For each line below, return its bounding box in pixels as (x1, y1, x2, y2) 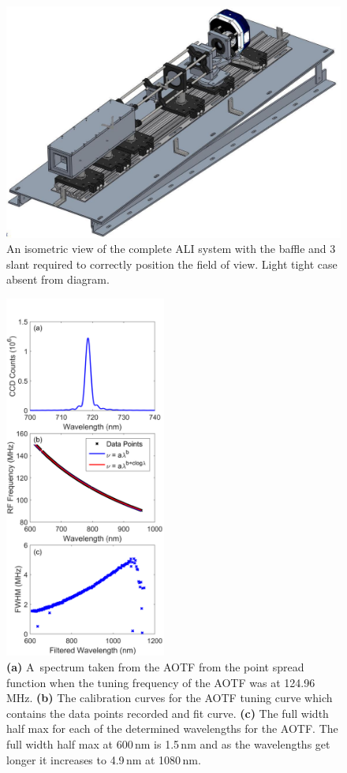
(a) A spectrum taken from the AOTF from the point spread (6, 659, 304, 675)
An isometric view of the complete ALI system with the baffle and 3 (6, 240, 336, 257)
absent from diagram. (6, 271, 110, 288)
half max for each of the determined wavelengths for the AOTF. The (6, 720, 338, 737)
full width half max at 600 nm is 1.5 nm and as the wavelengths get (6, 736, 330, 753)
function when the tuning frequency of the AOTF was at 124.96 (6, 674, 315, 690)
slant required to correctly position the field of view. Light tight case (6, 255, 338, 272)
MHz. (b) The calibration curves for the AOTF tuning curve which (6, 689, 333, 706)
